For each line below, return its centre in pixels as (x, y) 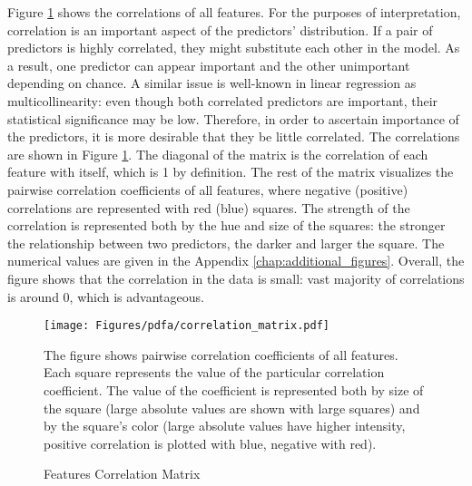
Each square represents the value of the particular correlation (214, 372)
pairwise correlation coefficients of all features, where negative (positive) (208, 189)
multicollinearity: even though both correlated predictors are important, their (223, 100)
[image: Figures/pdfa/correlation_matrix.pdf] (187, 326)
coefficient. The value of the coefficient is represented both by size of (234, 389)
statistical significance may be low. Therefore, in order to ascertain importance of (233, 118)
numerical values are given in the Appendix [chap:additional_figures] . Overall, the (236, 261)
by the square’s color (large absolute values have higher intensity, (225, 426)
